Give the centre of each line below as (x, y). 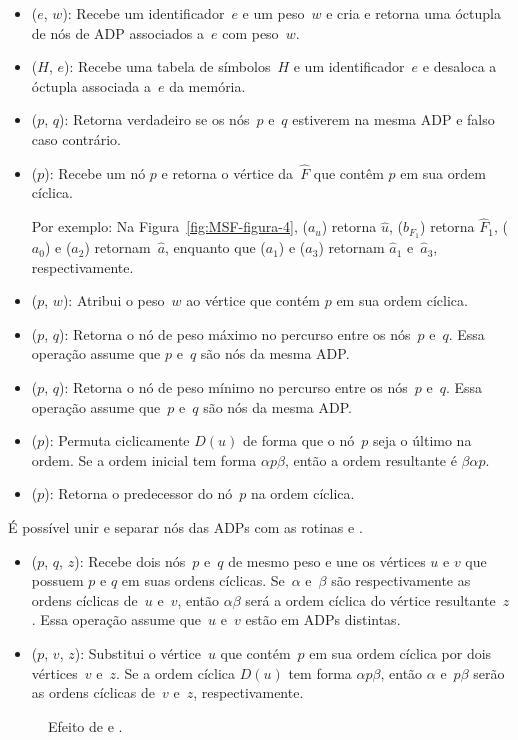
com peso (250, 32)
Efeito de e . (85, 725)
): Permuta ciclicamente (117, 440)
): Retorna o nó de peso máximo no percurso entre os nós (235, 333)
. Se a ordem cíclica (176, 672)
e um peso (273, 13)
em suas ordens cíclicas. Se (203, 580)
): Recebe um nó (95, 172)
